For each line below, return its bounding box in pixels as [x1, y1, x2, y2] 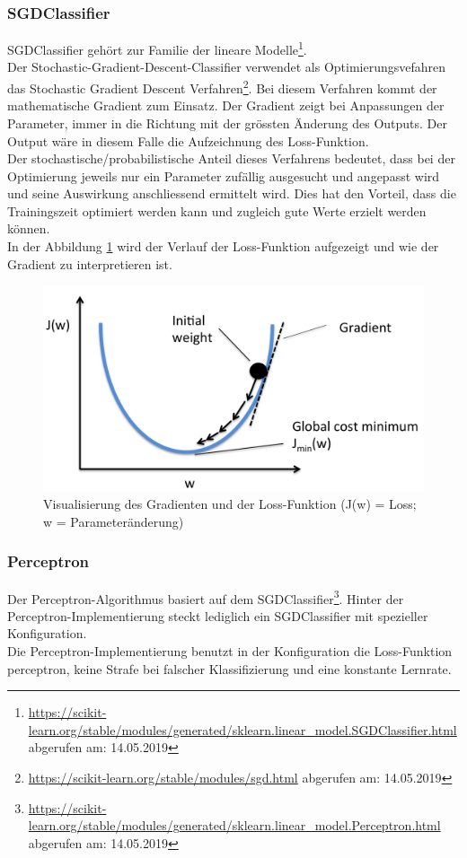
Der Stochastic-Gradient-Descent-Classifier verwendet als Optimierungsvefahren [7, 57, 446, 76]
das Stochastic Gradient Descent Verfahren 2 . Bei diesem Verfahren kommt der [7, 76, 437, 97]
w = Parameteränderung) [43, 512, 184, 530]
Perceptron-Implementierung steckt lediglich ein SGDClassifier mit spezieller [7, 606, 428, 625]
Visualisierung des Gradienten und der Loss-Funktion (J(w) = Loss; [43, 495, 417, 513]
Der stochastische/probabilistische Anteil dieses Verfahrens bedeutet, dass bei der [7, 149, 455, 168]
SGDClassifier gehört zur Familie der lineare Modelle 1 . [7, 38, 307, 58]
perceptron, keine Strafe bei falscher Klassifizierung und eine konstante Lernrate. [7, 659, 452, 678]
